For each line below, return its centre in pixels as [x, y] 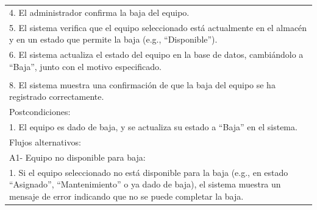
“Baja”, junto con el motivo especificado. [85, 66]
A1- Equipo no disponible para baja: [77, 157]
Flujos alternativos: [45, 142]
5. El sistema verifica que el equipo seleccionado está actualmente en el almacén [158, 27]
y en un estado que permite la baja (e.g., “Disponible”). [113, 39]
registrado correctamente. [57, 96]
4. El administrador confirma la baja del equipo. [99, 12]
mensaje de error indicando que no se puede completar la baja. [126, 196]
